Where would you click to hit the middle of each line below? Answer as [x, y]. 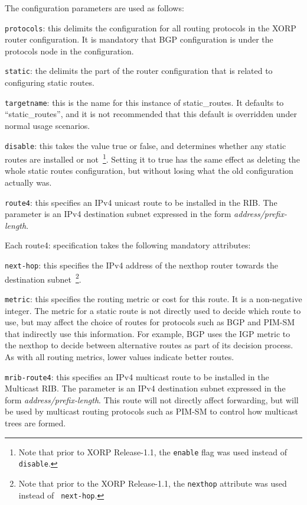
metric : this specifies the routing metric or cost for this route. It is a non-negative [153, 298]
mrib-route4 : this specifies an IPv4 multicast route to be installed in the [137, 376]
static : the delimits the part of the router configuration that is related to [139, 71]
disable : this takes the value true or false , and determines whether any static [146, 145]
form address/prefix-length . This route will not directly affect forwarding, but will [152, 399]
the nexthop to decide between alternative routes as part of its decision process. [149, 345]
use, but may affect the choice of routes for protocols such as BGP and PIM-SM [150, 322]
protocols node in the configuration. [69, 51]
